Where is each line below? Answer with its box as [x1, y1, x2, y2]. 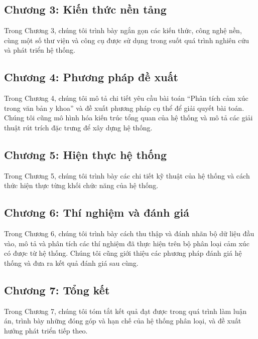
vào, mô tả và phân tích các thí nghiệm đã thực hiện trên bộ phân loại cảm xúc [4, 238, 249, 248]
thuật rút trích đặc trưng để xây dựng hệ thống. [4, 122, 153, 132]
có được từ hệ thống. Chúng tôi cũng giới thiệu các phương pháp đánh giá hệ [4, 248, 242, 258]
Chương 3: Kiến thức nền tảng [4, 2, 167, 17]
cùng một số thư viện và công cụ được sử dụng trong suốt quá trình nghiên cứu [4, 35, 249, 45]
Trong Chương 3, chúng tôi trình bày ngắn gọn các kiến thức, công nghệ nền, [4, 25, 242, 36]
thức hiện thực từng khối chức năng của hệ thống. [4, 180, 159, 191]
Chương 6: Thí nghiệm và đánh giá [4, 205, 189, 220]
